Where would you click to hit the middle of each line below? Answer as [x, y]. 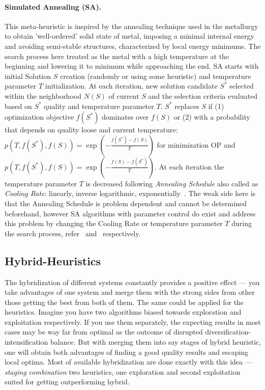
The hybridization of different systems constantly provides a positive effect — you [132, 282]
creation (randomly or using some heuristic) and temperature [155, 76]
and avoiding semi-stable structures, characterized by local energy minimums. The [133, 46]
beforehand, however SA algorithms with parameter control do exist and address [130, 213]
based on [18, 106]
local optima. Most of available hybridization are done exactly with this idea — [128, 362]
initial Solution [28, 76]
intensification [26, 342]
